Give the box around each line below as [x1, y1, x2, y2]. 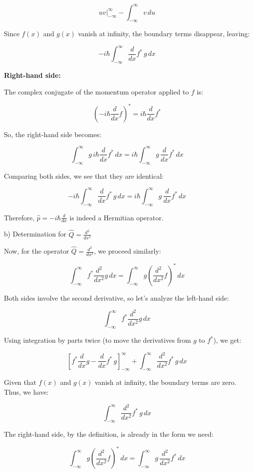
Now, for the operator [4, 246, 69, 256]
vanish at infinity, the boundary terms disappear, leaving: [78, 28, 250, 39]
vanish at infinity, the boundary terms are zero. [94, 377, 236, 387]
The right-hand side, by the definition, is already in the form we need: [4, 429, 213, 439]
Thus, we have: [4, 387, 49, 397]
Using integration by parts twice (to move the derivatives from [4, 335, 191, 345]
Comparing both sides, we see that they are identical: [4, 170, 164, 181]
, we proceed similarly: [94, 246, 161, 256]
